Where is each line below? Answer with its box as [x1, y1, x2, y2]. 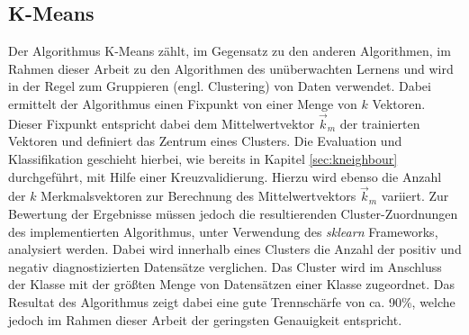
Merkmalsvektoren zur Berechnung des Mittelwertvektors [41, 186, 356, 205]
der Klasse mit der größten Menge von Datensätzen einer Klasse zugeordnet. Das [8, 275, 455, 294]
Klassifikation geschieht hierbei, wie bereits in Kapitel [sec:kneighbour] [8, 149, 398, 167]
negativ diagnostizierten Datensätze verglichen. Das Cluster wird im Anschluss [8, 257, 442, 276]
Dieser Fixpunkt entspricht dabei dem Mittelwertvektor [8, 113, 315, 132]
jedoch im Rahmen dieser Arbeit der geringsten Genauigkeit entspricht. [8, 310, 402, 329]
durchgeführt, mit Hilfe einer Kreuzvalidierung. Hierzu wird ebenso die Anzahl [8, 167, 442, 186]
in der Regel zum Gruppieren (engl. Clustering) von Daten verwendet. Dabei [8, 77, 431, 95]
